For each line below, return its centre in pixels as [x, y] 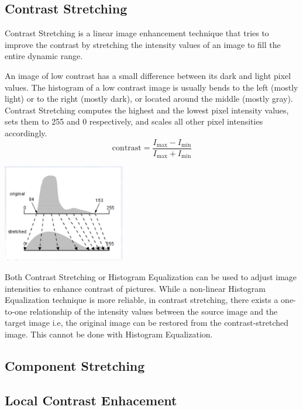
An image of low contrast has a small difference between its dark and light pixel [148, 75]
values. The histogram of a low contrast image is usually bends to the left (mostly [151, 87]
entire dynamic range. [44, 56]
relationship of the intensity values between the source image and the [154, 311]
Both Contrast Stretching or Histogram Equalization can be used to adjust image [151, 276]
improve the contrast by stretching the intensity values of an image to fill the [143, 44]
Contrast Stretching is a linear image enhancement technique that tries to [137, 33]
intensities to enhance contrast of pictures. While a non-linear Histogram [135, 288]
